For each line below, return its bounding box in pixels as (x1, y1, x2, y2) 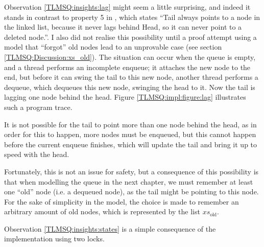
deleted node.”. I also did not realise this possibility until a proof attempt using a (4, 31, 257, 42)
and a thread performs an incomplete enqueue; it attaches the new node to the (4, 61, 251, 72)
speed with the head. (4, 149, 69, 160)
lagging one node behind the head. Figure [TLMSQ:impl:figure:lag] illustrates (4, 92, 246, 102)
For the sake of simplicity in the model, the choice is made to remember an (4, 196, 239, 207)
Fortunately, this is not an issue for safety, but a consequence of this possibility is (4, 166, 259, 176)
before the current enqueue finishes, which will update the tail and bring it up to (4, 139, 257, 149)
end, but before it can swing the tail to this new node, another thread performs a (4, 72, 258, 82)
